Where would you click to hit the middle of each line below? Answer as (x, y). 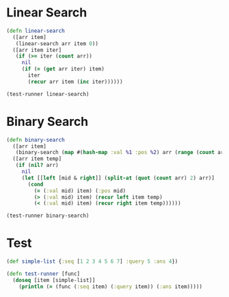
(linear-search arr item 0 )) (57, 43)
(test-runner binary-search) (48, 216)
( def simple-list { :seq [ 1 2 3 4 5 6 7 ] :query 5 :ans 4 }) (92, 261)
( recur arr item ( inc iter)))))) (76, 81)
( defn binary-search (36, 140)
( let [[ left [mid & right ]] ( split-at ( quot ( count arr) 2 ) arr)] (118, 178)
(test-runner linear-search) (48, 94)
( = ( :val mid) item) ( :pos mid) (80, 191)
